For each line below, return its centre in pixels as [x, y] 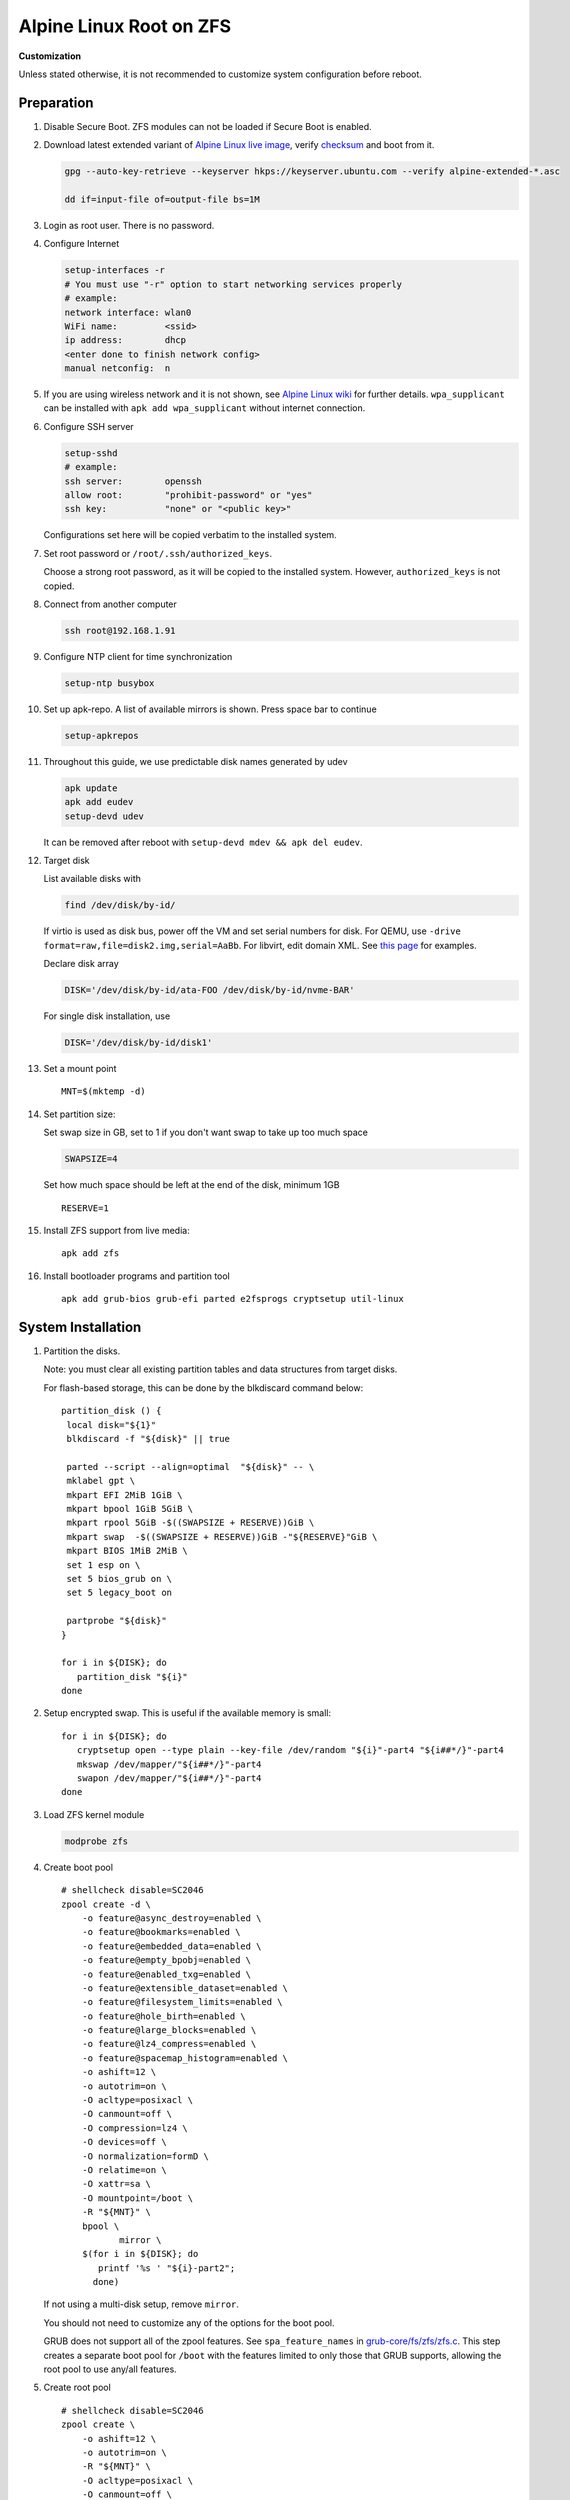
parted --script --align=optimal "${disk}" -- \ [190, 1466]
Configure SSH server [88, 426]
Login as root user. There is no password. [129, 225]
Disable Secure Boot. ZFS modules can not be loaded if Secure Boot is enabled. [207, 126]
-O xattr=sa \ [116, 2184]
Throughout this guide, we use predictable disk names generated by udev [195, 761]
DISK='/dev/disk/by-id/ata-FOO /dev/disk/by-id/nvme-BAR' [209, 990]
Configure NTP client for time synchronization [138, 656]
